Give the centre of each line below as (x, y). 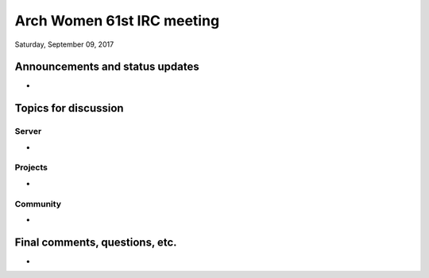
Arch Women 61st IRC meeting (117, 21)
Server (28, 131)
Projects (31, 168)
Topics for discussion (69, 108)
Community (38, 204)
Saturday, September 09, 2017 (64, 44)
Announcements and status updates (107, 67)
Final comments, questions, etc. (96, 242)
